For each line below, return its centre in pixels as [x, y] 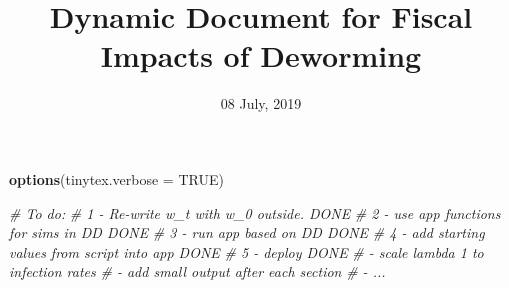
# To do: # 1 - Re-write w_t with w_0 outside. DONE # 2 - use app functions [255, 212]
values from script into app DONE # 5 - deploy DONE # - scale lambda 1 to [246, 251]
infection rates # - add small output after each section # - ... [197, 271]
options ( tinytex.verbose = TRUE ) [116, 178]
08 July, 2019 [261, 103]
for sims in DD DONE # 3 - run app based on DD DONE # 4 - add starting [247, 232]
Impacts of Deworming [261, 55]
